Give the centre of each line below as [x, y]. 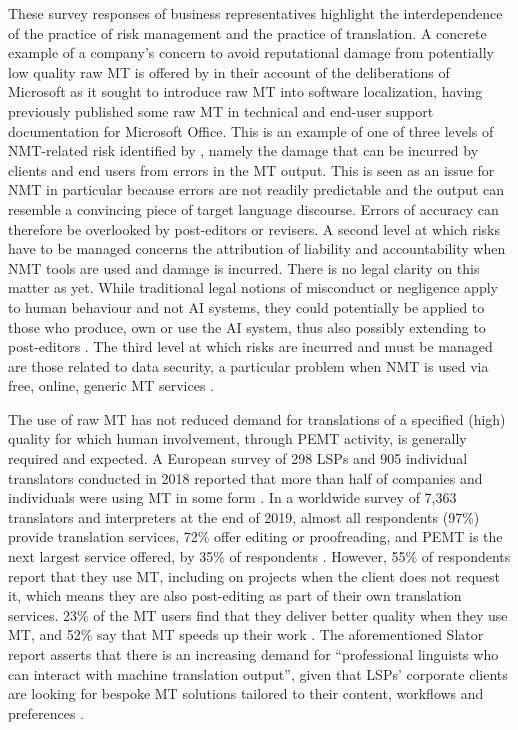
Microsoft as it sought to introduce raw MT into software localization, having [245, 91]
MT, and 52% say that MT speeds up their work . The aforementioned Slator [246, 634]
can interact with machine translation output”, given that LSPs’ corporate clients [258, 673]
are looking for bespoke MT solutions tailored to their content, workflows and [246, 693]
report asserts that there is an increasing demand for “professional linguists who [253, 654]
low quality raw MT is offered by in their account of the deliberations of [229, 71]
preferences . [46, 712]
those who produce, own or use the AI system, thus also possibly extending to [247, 326]
